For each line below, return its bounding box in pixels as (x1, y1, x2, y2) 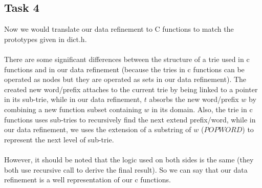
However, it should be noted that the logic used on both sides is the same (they (4, 154, 254, 164)
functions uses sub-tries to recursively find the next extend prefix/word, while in (4, 114, 256, 124)
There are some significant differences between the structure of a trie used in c (4, 53, 250, 64)
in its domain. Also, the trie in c (151, 103, 253, 114)
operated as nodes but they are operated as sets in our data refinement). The (4, 74, 247, 85)
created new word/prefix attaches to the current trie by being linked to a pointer (4, 83, 258, 94)
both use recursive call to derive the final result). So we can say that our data (4, 164, 248, 175)
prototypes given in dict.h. (4, 33, 87, 44)
